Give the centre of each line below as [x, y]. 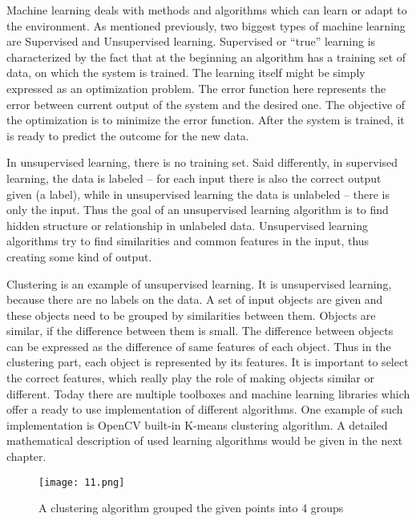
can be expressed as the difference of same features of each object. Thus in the [199, 346]
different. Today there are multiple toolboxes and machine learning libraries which [208, 393]
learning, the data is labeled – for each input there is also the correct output [194, 178]
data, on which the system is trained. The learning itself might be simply [186, 73]
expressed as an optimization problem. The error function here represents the [196, 88]
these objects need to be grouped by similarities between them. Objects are [191, 315]
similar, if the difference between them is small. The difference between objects [200, 331]
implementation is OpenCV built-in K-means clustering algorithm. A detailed [197, 424]
